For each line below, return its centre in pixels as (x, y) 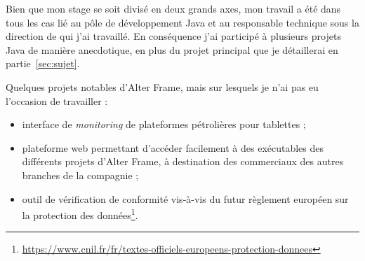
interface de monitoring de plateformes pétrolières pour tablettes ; (164, 124)
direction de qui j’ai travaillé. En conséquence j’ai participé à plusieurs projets (173, 36)
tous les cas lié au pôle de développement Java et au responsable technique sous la (182, 22)
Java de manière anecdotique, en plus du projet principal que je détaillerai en (172, 49)
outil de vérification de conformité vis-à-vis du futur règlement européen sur (185, 198)
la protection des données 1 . (80, 214)
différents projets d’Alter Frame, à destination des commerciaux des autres (183, 161)
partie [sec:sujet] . (43, 63)
